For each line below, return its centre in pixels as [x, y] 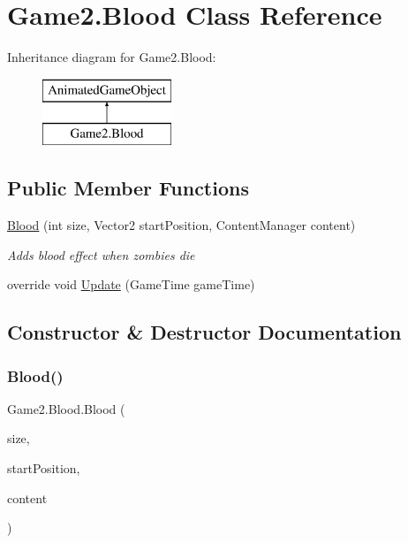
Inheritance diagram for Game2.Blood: [112, 57]
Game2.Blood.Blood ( [66, 408]
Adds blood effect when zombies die [101, 254]
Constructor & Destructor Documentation [204, 332]
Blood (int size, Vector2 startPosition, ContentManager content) [181, 225]
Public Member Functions [128, 188]
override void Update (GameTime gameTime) [131, 284]
